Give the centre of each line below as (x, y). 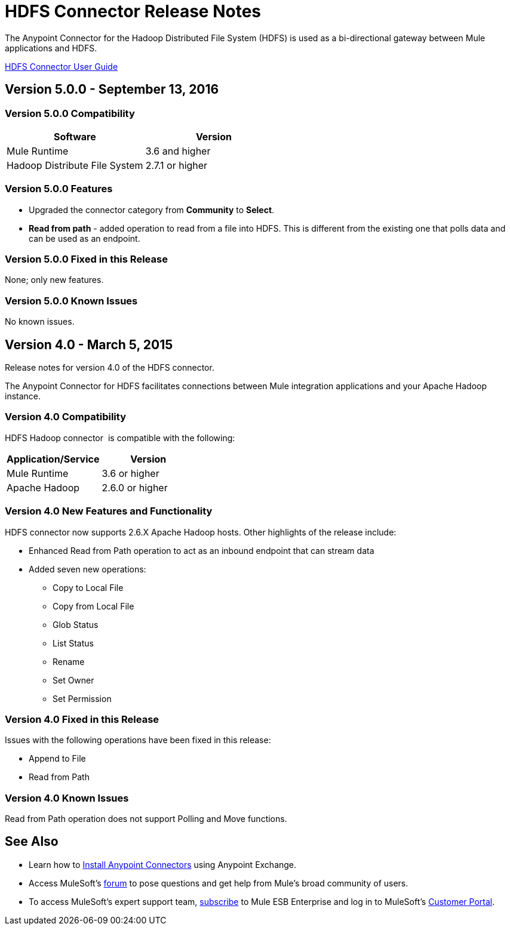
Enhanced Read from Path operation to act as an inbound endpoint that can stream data (202, 550)
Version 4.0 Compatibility (65, 417)
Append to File (57, 759)
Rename (69, 661)
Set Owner (73, 680)
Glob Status (76, 624)
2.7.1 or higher (176, 165)
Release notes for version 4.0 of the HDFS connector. (110, 368)
